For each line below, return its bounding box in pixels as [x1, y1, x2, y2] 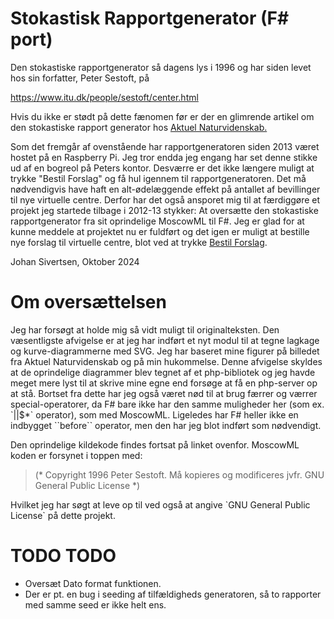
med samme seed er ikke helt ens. [24, 598, 167, 611]
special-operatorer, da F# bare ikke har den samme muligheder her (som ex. [10, 398, 325, 410]
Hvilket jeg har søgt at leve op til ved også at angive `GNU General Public [10, 498, 311, 511]
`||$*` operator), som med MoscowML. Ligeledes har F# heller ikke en [10, 408, 299, 421]
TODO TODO [10, 545, 117, 567]
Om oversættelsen [10, 291, 167, 314]
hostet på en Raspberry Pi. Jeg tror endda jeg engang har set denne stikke [10, 151, 318, 163]
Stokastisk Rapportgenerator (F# [10, 7, 290, 30]
